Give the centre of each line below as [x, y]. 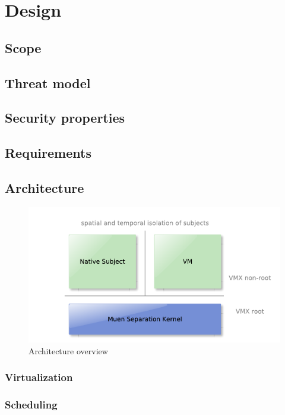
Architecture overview [68, 350]
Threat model [48, 82]
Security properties [65, 118]
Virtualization [39, 377]
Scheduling [31, 405]
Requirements [48, 153]
